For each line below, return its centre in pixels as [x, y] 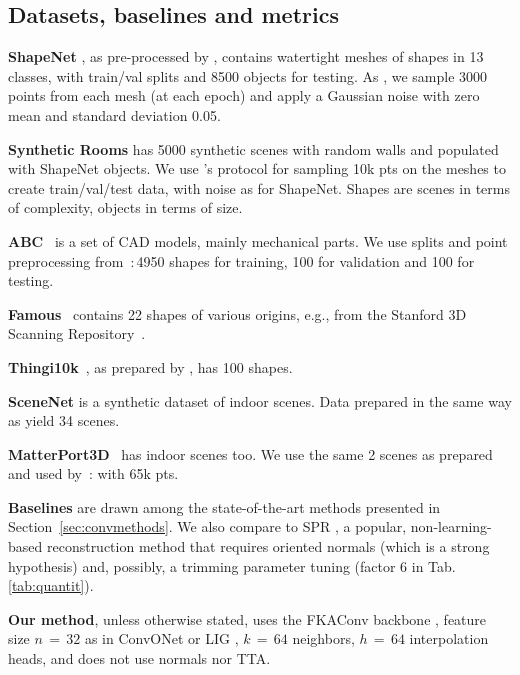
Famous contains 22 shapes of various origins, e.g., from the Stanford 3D [237, 313]
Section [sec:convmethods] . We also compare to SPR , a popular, [207, 526]
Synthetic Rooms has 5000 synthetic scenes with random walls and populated [253, 148]
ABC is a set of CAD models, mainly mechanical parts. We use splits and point [258, 240]
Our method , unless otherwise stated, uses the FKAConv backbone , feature [247, 618]
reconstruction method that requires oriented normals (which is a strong [268, 546]
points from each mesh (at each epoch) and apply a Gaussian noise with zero [244, 95]
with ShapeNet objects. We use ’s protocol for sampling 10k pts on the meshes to [257, 168]
